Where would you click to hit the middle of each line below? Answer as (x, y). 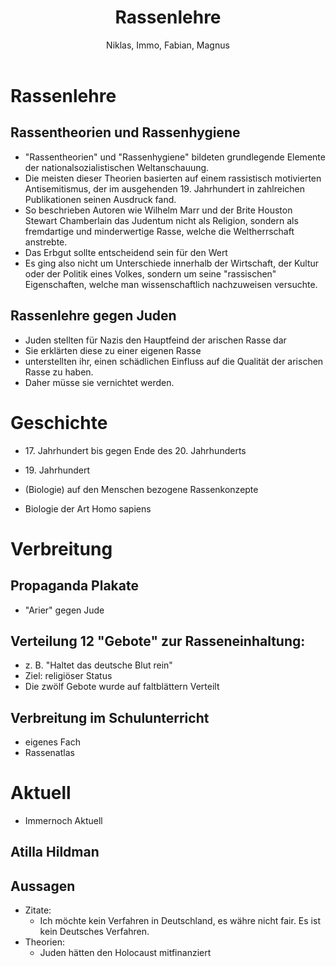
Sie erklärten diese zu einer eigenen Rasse (113, 350)
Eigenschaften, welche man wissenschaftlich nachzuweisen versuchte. (171, 284)
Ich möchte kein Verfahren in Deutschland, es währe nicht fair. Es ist (180, 921)
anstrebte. (46, 242)
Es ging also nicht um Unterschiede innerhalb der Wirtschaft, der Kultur (172, 263)
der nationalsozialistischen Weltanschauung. (117, 167)
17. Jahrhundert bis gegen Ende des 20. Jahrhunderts (135, 450)
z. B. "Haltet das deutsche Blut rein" (98, 665)
